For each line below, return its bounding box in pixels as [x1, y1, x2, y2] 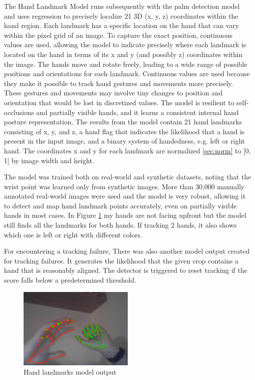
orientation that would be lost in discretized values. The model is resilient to [4, 97, 234, 107]
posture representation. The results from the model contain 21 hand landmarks [4, 117, 242, 127]
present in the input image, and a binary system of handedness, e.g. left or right [4, 136, 245, 146]
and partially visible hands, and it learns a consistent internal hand [36, 107, 239, 117]
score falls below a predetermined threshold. [4, 275, 137, 285]
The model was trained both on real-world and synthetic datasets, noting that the [4, 172, 251, 182]
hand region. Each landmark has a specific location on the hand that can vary [4, 20, 239, 30]
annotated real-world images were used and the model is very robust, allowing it [4, 191, 246, 201]
